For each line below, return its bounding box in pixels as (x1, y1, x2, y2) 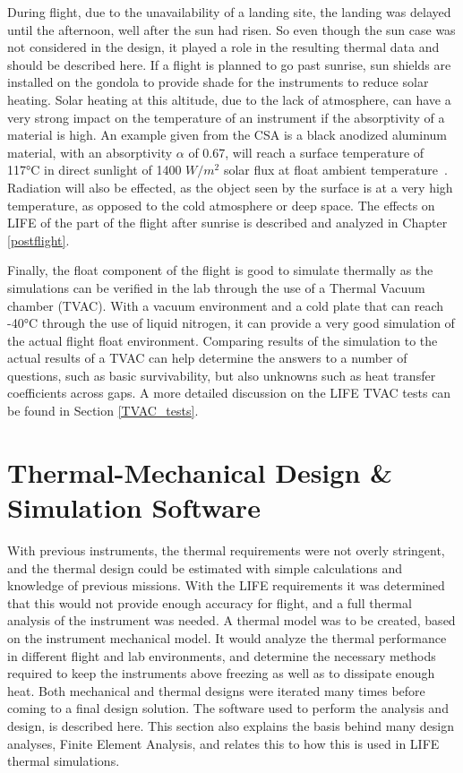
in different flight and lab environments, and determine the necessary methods (7, 646, 436, 665)
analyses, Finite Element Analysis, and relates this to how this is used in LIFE (7, 734, 440, 752)
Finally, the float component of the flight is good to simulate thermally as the (7, 261, 433, 279)
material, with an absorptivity (7, 142, 173, 161)
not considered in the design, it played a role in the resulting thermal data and (7, 38, 440, 56)
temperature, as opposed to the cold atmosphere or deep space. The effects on (7, 195, 435, 214)
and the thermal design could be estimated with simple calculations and (7, 558, 402, 577)
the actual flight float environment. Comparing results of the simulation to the (7, 331, 438, 349)
